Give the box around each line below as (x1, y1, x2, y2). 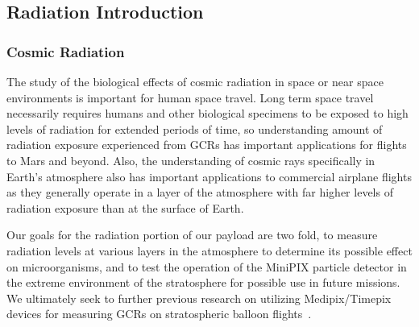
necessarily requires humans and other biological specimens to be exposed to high (6, 105, 409, 122)
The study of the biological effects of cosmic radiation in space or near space (6, 73, 384, 89)
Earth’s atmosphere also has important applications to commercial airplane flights (6, 168, 412, 184)
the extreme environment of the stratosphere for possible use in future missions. (6, 274, 400, 291)
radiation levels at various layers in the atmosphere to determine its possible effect (6, 242, 413, 259)
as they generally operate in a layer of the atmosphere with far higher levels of (6, 184, 393, 201)
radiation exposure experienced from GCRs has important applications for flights (6, 136, 407, 153)
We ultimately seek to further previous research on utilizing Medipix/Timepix (6, 289, 392, 306)
